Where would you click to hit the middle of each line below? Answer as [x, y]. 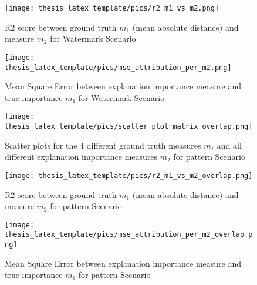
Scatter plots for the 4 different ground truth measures [103, 145]
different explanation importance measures [81, 157]
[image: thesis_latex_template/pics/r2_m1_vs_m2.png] [112, 8]
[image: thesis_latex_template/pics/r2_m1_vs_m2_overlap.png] [129, 175]
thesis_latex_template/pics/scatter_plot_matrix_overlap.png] [129, 126]
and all [229, 145]
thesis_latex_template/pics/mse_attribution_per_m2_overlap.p [129, 235]
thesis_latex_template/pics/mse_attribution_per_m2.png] [118, 67]
